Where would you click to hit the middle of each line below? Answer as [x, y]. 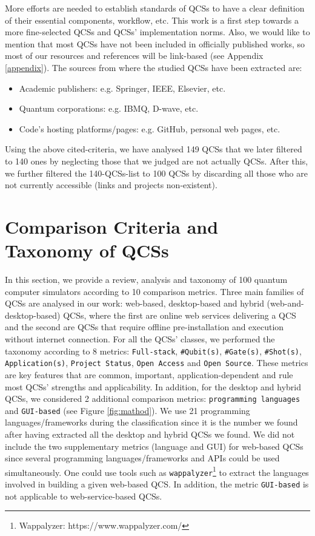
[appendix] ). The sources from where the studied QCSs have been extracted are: [154, 67]
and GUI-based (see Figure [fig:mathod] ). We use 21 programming [128, 410]
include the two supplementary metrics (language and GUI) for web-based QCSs [154, 446]
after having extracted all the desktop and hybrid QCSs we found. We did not [150, 434]
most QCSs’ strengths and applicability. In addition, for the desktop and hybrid [153, 386]
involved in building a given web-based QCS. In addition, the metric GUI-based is [157, 484]
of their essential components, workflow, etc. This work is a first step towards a [152, 20]
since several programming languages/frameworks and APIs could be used [142, 458]
